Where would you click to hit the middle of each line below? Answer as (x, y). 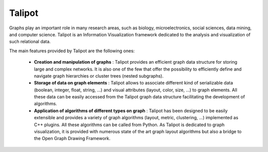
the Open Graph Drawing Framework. (72, 139)
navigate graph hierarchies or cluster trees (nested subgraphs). (99, 76)
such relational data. (30, 42)
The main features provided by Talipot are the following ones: (72, 51)
